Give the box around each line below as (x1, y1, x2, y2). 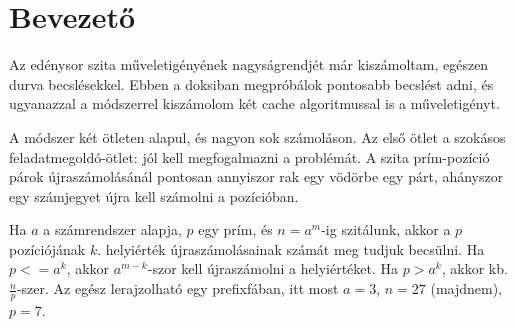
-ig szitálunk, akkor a (321, 219, 451, 240)
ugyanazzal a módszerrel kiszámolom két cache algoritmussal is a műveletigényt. (9, 93, 500, 114)
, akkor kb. (441, 258, 508, 279)
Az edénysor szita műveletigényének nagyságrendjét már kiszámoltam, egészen (9, 54, 489, 75)
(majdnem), (430, 278, 503, 299)
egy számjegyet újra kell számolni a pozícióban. (9, 185, 299, 206)
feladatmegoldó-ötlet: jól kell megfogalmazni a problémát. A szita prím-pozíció (9, 146, 490, 167)
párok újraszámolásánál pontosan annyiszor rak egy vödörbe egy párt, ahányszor (9, 166, 504, 187)
